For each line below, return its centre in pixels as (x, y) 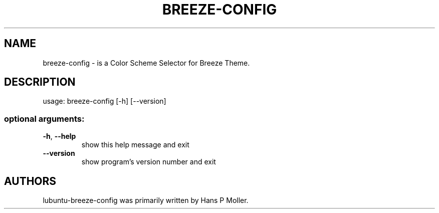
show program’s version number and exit (149, 162)
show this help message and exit (135, 145)
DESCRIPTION (40, 82)
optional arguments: (44, 119)
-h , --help (59, 136)
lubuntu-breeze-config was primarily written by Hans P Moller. (146, 200)
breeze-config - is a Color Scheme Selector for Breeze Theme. (146, 63)
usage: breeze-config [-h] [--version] (104, 101)
